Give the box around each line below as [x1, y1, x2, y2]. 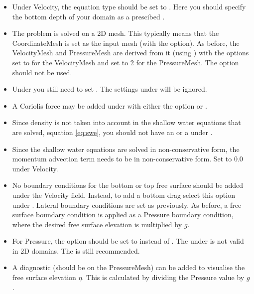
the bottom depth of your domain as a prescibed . [12, 11, 165, 21]
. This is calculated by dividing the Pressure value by [82, 272, 245, 283]
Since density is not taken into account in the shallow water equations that [12, 117, 241, 128]
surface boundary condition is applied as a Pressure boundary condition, [12, 209, 234, 220]
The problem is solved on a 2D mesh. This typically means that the [12, 28, 219, 38]
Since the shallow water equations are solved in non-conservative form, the [12, 144, 240, 154]
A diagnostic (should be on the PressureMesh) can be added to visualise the [12, 262, 245, 273]
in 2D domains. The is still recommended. [12, 245, 140, 256]
